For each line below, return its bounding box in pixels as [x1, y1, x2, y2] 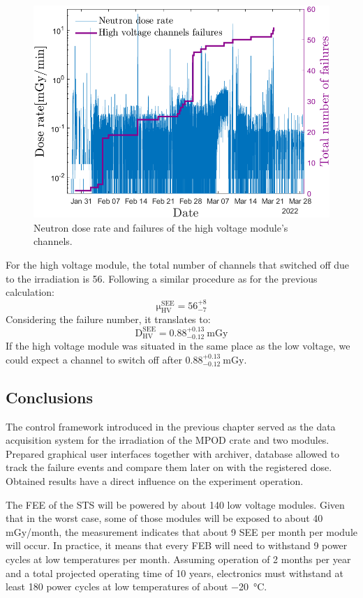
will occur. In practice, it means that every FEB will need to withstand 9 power [6, 538, 348, 553]
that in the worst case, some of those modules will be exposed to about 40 [6, 511, 323, 525]
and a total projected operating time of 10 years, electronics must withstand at [6, 565, 343, 580]
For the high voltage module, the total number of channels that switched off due [6, 257, 349, 271]
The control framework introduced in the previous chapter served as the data [6, 419, 336, 433]
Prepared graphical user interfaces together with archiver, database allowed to [6, 446, 339, 461]
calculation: [6, 285, 55, 299]
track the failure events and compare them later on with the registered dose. [6, 460, 332, 474]
